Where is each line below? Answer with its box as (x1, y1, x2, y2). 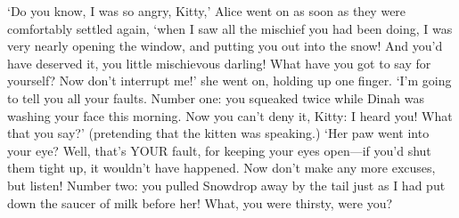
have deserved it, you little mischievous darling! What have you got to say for (7, 53, 431, 72)
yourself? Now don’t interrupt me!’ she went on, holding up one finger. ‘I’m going (7, 71, 452, 90)
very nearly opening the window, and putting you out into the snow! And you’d (7, 36, 443, 55)
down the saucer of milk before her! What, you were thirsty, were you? (7, 193, 393, 212)
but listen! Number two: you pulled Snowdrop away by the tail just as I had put (7, 175, 446, 194)
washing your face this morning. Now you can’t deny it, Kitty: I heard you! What (7, 106, 453, 125)
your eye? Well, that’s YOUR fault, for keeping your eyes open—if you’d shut (7, 141, 431, 159)
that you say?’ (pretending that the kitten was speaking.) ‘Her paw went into (7, 124, 430, 142)
